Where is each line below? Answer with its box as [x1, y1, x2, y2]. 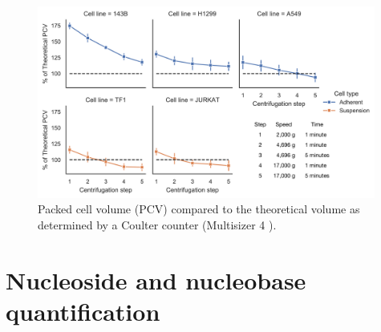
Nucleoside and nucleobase [6, 263, 306, 296]
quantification [6, 294, 160, 327]
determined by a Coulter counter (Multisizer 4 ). [38, 216, 277, 233]
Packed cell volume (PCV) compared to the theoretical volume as [38, 200, 360, 217]
